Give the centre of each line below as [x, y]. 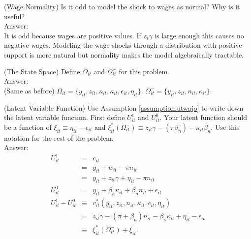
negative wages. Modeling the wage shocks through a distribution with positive [123, 45]
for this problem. [144, 71]
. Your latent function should [204, 117]
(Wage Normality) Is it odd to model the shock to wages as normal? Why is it [122, 6]
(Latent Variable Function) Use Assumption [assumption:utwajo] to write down [124, 107]
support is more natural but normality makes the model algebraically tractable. [124, 54]
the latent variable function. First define [64, 117]
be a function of [28, 127]
